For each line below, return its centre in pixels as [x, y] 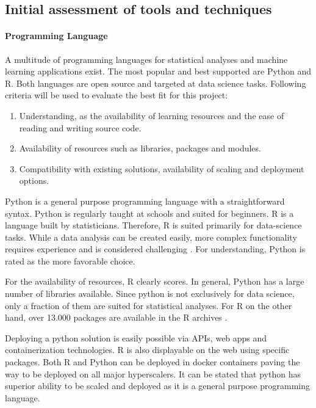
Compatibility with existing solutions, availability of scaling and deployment [162, 168]
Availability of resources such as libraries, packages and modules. [140, 148]
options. [34, 180]
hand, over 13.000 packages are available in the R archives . [116, 317]
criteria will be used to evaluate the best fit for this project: [117, 95]
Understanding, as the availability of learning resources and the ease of [152, 115]
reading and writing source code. [80, 127]
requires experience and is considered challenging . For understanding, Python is [155, 249]
